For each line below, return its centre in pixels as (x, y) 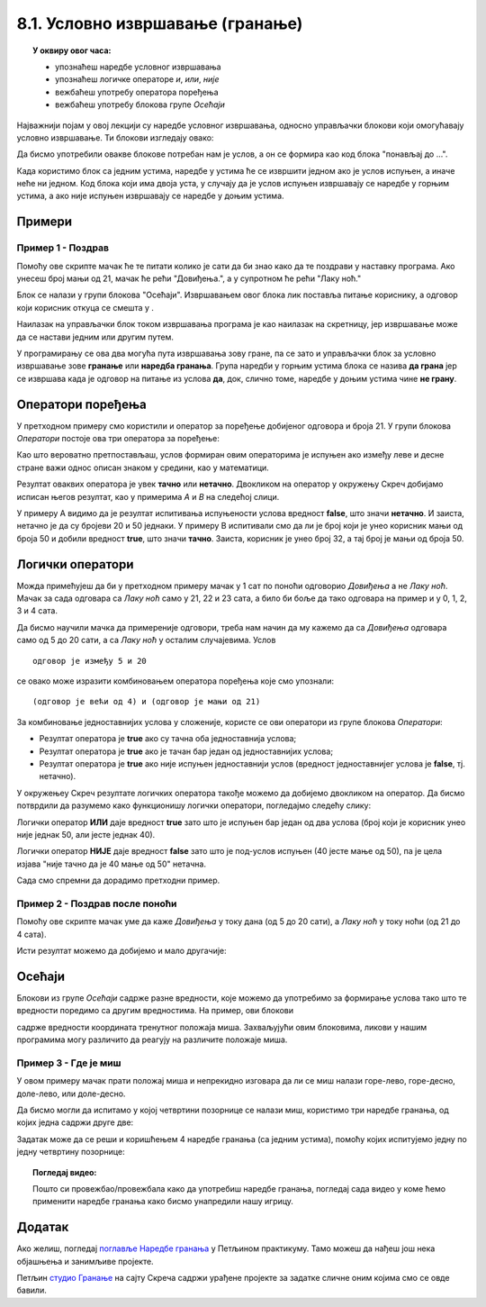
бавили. (31, 1290)
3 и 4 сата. (37, 611)
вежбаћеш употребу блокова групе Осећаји (140, 104)
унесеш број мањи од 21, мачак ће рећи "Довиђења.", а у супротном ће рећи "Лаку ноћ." (189, 278)
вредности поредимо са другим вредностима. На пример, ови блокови (155, 1011)
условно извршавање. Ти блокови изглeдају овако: (115, 137)
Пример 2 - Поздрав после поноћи (97, 903)
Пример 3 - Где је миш (69, 1063)
